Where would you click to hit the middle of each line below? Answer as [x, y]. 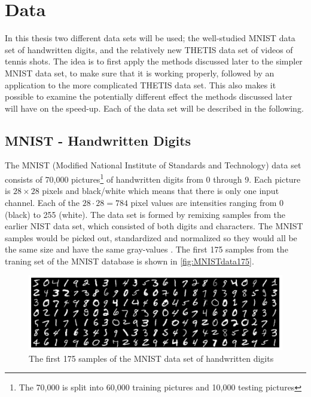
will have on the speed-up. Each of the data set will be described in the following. [154, 108]
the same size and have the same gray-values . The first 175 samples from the [147, 249]
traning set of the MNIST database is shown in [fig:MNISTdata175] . [129, 261]
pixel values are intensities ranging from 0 [207, 202]
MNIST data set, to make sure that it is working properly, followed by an [140, 73]
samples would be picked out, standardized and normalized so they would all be [151, 237]
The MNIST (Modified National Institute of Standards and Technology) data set [153, 165]
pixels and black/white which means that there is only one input [161, 191]
